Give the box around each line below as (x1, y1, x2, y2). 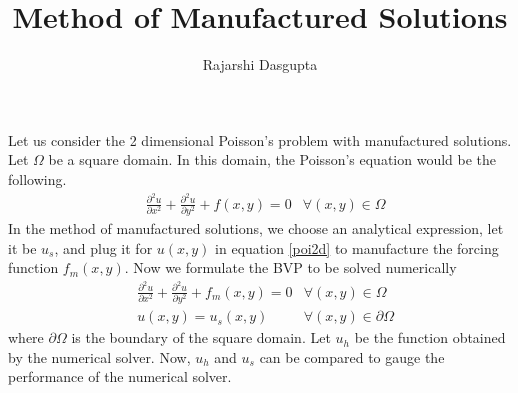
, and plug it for (54, 237, 153, 258)
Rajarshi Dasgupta (202, 54, 318, 75)
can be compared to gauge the (259, 346, 445, 367)
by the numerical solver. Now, (8, 346, 191, 367)
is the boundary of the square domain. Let (71, 327, 331, 348)
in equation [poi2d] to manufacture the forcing (215, 237, 499, 258)
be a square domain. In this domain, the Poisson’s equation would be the (48, 149, 497, 170)
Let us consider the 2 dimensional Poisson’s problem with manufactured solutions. (8, 129, 512, 150)
